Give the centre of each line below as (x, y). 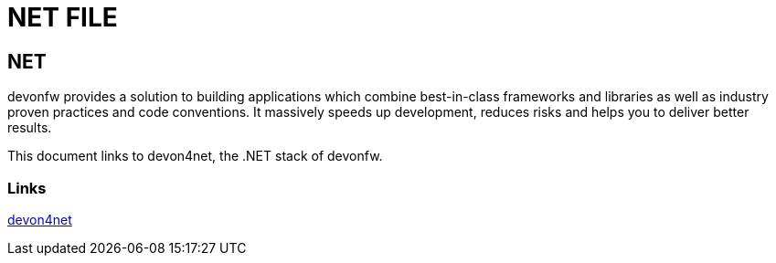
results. (30, 128)
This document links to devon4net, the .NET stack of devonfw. (195, 156)
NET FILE (63, 17)
